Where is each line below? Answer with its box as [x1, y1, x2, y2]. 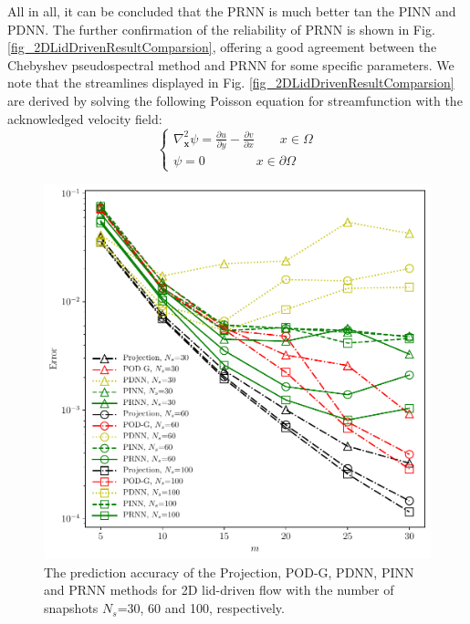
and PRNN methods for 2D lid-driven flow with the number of [44, 580, 394, 599]
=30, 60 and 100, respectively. [117, 598, 285, 618]
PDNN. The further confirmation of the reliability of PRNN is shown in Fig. [7, 19, 435, 38]
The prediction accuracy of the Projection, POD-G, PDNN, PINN [44, 562, 414, 581]
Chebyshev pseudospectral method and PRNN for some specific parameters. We [7, 55, 454, 74]
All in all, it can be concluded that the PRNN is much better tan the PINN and [7, 2, 456, 20]
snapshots [44, 598, 99, 618]
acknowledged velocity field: [7, 109, 162, 128]
